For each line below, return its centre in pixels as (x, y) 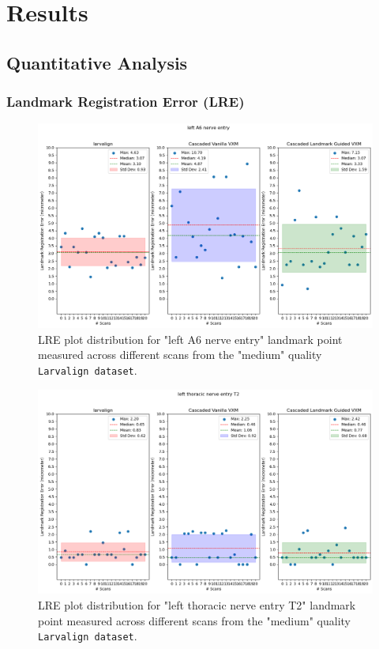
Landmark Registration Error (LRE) (126, 102)
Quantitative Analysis (97, 62)
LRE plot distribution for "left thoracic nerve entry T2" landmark (197, 604)
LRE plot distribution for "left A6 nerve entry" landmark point (190, 339)
